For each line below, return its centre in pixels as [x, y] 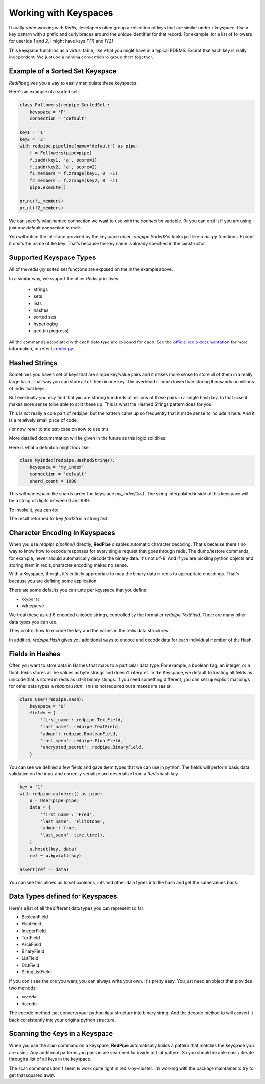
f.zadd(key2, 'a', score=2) [64, 167]
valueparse [33, 606]
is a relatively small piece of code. [43, 420]
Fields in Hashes [35, 654]
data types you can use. [33, 622]
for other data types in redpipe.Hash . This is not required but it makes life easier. [90, 686]
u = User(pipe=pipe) [54, 800]
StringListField [36, 972]
